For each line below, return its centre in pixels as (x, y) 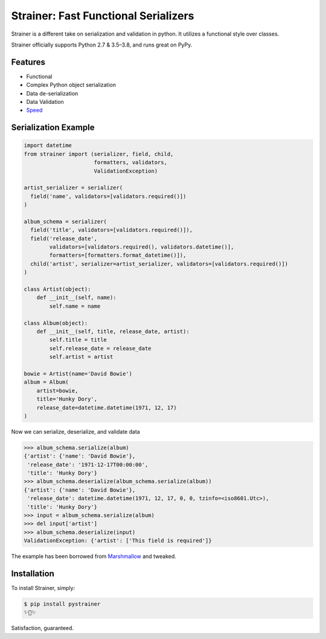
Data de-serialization (52, 93)
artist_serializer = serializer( (73, 188)
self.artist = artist (81, 357)
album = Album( (46, 382)
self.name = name (75, 306)
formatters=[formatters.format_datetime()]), (118, 255)
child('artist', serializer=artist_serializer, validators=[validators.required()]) (159, 264)
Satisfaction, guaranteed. (43, 628)
